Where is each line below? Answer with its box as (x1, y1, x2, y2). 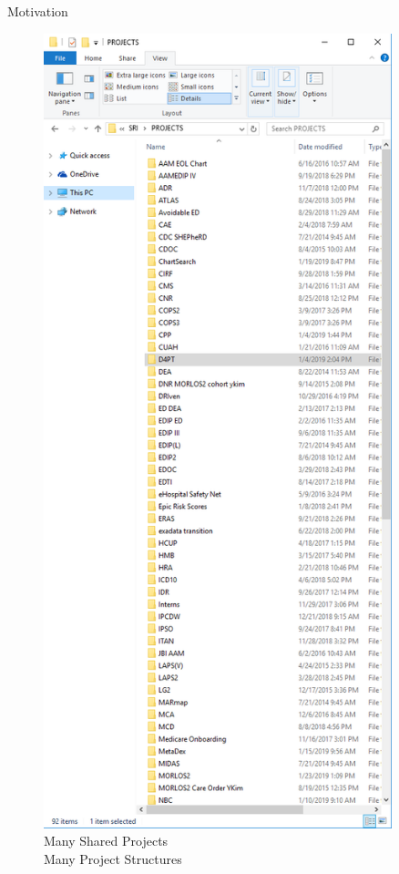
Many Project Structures (44, 848, 182, 868)
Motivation (7, 2, 68, 20)
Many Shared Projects (44, 831, 169, 850)
